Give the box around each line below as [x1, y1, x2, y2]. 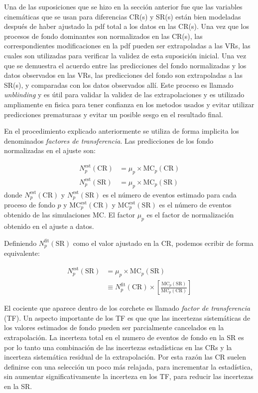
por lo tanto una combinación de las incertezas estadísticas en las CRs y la [4, 342, 232, 352]
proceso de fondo [4, 199, 55, 210]
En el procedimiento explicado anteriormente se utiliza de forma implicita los [4, 126, 239, 136]
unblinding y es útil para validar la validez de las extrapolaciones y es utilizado [4, 89, 245, 100]
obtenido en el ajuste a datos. [4, 221, 94, 231]
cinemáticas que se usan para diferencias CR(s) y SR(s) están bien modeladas [4, 11, 241, 21]
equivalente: [4, 248, 40, 258]
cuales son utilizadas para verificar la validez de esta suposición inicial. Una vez [4, 50, 247, 60]
